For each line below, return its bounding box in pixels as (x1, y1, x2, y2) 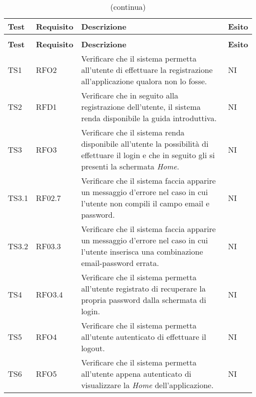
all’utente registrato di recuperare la (81, 283, 206, 294)
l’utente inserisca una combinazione (81, 246, 203, 257)
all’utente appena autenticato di (81, 368, 192, 379)
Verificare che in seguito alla (81, 90, 178, 101)
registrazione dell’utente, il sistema (81, 101, 201, 112)
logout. (81, 342, 105, 354)
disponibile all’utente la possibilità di (81, 138, 209, 149)
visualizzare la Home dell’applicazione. (81, 379, 214, 391)
